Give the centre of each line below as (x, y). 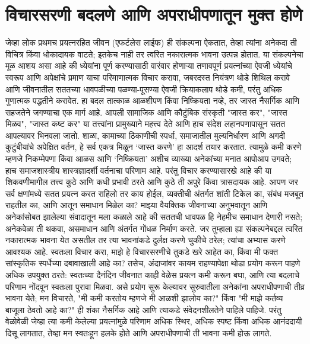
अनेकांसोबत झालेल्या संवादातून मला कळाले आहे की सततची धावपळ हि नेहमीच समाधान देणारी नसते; (154, 217)
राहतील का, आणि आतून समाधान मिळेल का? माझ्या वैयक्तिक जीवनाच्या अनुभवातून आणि (136, 205)
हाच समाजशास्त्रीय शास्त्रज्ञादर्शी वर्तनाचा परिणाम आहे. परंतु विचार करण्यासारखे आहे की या (139, 170)
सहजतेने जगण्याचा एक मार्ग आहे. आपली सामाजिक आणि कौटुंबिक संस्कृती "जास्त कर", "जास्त (146, 112)
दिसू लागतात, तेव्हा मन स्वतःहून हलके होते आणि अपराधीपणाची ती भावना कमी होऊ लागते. (139, 332)
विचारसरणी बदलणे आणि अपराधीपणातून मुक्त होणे (154, 14)
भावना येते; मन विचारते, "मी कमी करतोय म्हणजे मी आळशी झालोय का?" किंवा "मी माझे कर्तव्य (144, 298)
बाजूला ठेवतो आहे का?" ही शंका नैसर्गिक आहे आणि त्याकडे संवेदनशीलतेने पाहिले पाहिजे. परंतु (143, 309)
